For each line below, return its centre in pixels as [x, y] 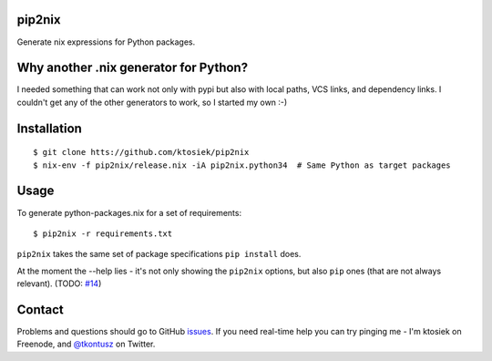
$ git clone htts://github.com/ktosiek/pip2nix [141, 152]
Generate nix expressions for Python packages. [106, 42]
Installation [49, 128]
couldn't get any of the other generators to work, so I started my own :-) [152, 102]
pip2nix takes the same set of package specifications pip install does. [159, 254]
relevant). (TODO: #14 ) [59, 284]
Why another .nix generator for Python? [133, 68]
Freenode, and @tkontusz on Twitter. [86, 344]
